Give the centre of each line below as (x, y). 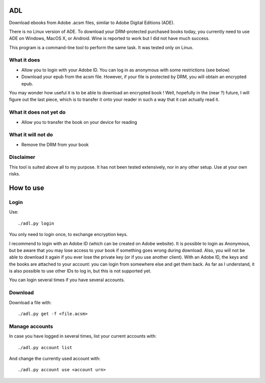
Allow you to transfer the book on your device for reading (79, 122)
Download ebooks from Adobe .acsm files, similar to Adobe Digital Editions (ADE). (92, 23)
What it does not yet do (37, 112)
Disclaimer (22, 157)
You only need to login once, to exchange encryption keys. (68, 235)
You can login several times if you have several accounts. (67, 280)
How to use (26, 188)
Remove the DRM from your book (55, 145)
